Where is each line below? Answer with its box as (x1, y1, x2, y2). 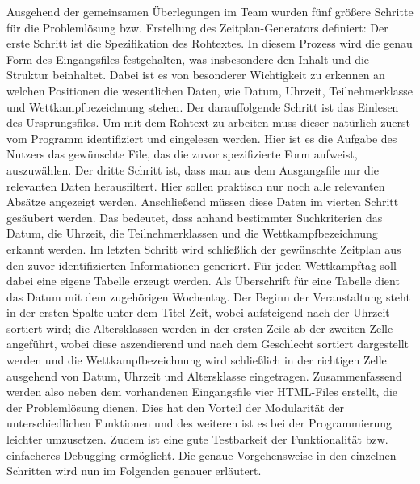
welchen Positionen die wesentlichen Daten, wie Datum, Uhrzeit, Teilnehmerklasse (6, 82, 413, 99)
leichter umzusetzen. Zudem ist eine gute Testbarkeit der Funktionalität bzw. (6, 431, 388, 448)
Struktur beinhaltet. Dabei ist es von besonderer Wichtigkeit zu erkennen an (6, 66, 385, 83)
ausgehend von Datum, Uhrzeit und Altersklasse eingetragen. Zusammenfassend (6, 367, 402, 384)
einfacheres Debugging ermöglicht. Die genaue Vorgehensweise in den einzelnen (6, 446, 397, 463)
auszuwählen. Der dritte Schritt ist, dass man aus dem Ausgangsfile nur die (6, 161, 379, 178)
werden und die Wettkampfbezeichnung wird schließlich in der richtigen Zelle (6, 351, 387, 368)
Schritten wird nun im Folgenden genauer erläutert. (6, 462, 262, 479)
